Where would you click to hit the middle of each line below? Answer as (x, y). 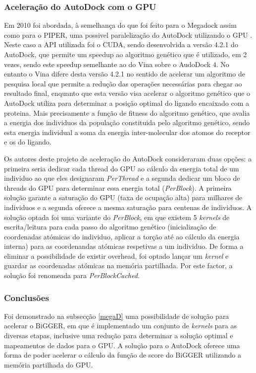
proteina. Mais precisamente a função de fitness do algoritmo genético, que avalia (127, 112)
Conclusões (26, 297)
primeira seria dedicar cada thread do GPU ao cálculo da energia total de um (122, 168)
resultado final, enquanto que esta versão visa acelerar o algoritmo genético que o (127, 93)
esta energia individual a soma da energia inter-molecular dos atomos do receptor (127, 132)
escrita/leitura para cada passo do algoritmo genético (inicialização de (110, 227)
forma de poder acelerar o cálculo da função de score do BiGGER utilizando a (123, 355)
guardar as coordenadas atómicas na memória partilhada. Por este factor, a (118, 265)
